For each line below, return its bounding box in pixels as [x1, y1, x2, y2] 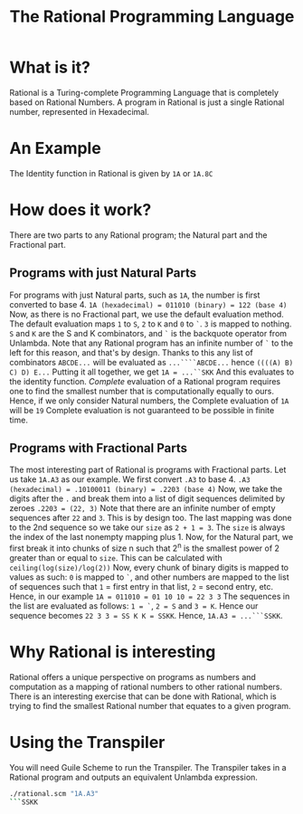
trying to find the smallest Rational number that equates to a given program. [9, 701, 291, 712]
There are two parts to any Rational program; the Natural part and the [9, 229, 268, 241]
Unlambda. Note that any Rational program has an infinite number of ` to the [9, 337, 294, 348]
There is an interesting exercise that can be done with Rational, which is [9, 691, 278, 702]
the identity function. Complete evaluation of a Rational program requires [9, 375, 281, 386]
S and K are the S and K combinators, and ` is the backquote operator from [9, 327, 288, 338]
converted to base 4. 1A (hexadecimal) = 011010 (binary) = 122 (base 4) [9, 298, 288, 309]
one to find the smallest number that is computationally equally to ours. [9, 385, 274, 396]
